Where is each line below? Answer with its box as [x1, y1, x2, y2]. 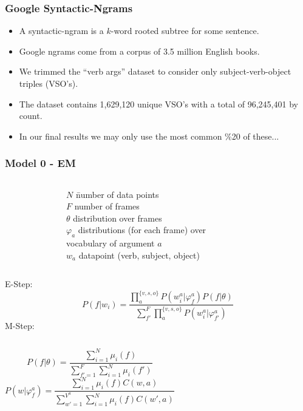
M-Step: [5, 319, 35, 331]
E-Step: [5, 277, 33, 290]
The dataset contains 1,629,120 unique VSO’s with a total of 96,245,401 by [19, 97, 298, 110]
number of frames [74, 200, 140, 212]
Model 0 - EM [5, 155, 76, 171]
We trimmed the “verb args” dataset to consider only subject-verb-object [19, 65, 291, 78]
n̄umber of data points [75, 188, 159, 200]
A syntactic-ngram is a [19, 24, 104, 37]
